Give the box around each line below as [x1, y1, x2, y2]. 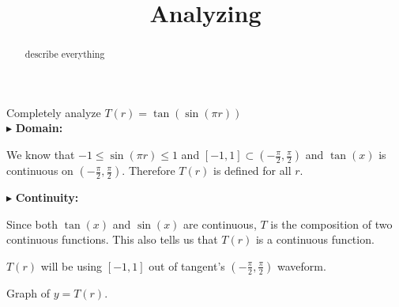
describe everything [24, 47, 105, 61]
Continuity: [15, 189, 79, 206]
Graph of [6, 284, 50, 301]
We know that [6, 146, 75, 163]
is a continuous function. [255, 231, 375, 248]
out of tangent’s [149, 257, 225, 274]
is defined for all [213, 162, 292, 179]
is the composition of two [270, 215, 393, 232]
